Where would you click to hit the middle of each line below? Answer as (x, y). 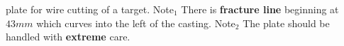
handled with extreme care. (68, 37)
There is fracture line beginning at (260, 9)
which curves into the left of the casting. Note (136, 23)
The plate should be (286, 23)
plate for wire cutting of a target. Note (90, 9)
